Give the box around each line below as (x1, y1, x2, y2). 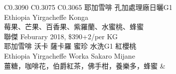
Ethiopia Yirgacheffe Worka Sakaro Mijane (4, 50, 135, 61)
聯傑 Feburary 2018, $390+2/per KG (4, 31, 118, 41)
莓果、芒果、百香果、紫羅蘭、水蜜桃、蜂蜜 (4, 21, 144, 32)
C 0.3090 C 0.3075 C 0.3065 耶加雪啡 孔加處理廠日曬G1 (4, 2, 173, 12)
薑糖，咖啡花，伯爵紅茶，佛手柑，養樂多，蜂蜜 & (4, 60, 166, 71)
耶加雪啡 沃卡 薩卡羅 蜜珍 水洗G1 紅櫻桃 (4, 41, 137, 51)
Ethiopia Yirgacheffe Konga (4, 11, 89, 22)
